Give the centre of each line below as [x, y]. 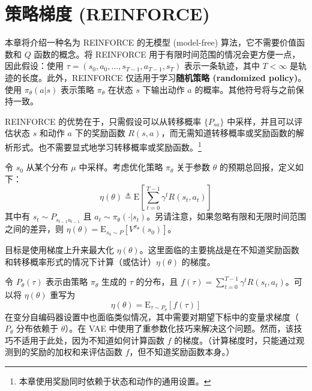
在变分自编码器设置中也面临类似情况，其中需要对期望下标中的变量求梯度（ [152, 316]
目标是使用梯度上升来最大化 [59, 250]
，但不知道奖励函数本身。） [182, 352]
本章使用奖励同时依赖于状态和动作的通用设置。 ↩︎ [115, 381]
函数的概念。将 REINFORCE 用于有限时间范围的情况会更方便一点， [167, 54]
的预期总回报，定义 [257, 167]
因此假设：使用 [34, 66]
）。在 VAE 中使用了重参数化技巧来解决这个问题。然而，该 [179, 328]
